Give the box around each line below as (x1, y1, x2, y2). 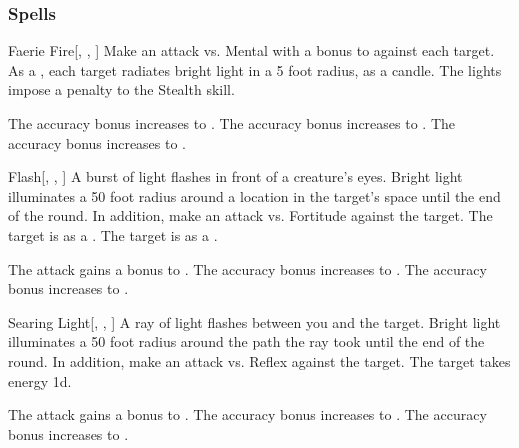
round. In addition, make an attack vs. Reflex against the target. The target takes (8, 350, 511, 371)
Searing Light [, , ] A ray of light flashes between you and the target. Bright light (8, 311, 501, 332)
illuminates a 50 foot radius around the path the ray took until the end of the (8, 331, 485, 352)
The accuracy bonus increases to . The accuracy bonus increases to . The (8, 113, 455, 133)
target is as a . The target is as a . (8, 224, 218, 245)
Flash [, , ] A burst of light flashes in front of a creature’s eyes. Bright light (8, 166, 463, 187)
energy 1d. (8, 370, 72, 391)
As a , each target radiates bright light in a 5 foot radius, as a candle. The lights (8, 59, 502, 80)
